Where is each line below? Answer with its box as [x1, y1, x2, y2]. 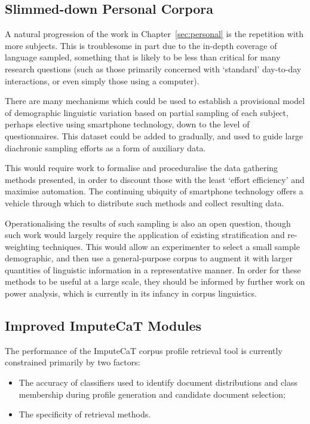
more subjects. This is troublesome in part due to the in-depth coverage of [5, 39, 277, 51]
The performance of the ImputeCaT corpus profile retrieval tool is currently [5, 344, 283, 356]
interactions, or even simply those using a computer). [5, 74, 199, 87]
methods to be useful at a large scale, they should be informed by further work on [5, 275, 305, 288]
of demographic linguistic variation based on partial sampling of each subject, [5, 106, 288, 118]
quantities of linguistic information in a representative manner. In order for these [5, 263, 301, 276]
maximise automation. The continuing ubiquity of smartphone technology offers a [5, 185, 303, 197]
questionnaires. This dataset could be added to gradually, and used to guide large [5, 129, 303, 142]
